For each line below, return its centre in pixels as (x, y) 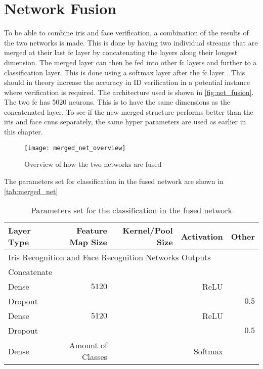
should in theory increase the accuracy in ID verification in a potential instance (127, 82)
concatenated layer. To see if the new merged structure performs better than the (129, 111)
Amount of (88, 345)
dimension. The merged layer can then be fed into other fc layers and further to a (130, 62)
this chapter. (24, 132)
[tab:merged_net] (31, 191)
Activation (202, 236)
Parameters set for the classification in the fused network (131, 210)
